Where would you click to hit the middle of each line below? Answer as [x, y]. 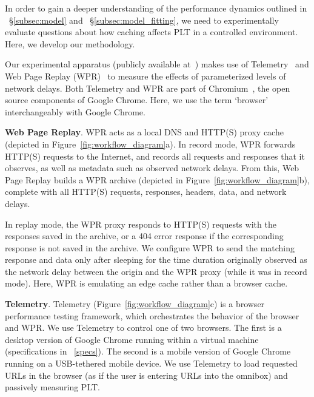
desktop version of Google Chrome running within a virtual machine [132, 339]
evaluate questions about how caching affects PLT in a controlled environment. [152, 32]
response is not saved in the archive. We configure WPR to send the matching [150, 247]
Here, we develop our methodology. [70, 43]
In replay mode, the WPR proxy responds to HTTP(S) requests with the [141, 224]
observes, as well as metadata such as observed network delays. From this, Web [152, 168]
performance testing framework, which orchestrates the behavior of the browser [152, 315]
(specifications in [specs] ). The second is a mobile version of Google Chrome [148, 351]
